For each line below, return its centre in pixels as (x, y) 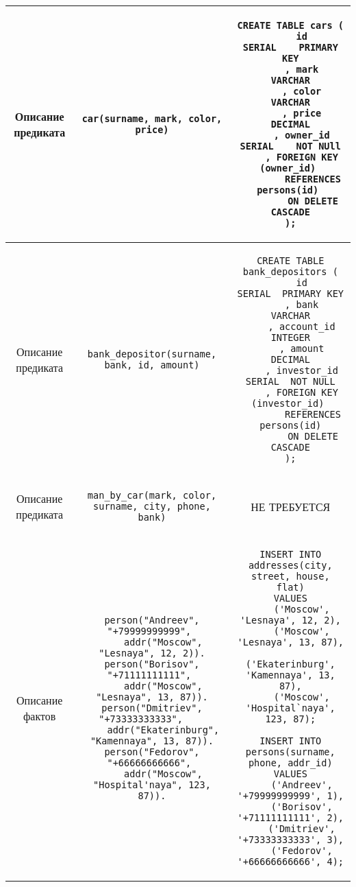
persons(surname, (290, 752)
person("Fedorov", (152, 752)
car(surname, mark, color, (152, 119)
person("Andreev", (152, 620)
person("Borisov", (152, 664)
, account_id (302, 327)
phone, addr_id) (290, 763)
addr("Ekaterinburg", (163, 730)
